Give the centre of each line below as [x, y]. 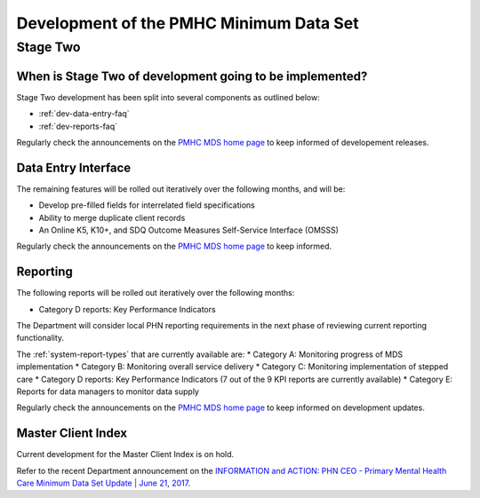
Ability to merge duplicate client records [112, 217]
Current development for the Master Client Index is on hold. [125, 455]
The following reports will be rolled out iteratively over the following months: [156, 293]
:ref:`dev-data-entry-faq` [84, 114]
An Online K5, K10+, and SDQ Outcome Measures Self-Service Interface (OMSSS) [189, 230]
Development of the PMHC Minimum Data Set [188, 23]
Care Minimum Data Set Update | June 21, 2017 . [104, 483]
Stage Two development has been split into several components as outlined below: [168, 97]
